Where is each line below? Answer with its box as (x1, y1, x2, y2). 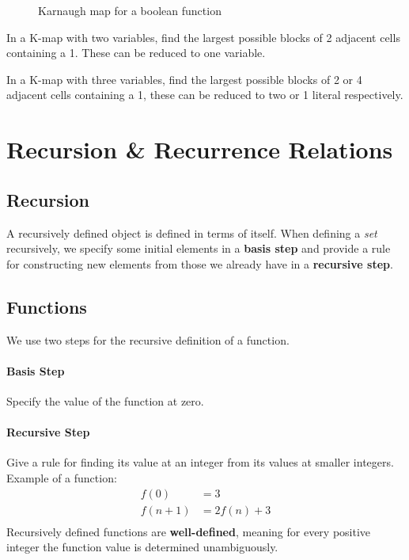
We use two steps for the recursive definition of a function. (6, 331, 290, 348)
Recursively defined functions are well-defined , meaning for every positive (6, 523, 371, 539)
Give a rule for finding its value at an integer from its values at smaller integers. (6, 454, 394, 470)
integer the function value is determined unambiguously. (6, 539, 278, 555)
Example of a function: (6, 469, 117, 486)
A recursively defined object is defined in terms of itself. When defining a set (6, 224, 377, 241)
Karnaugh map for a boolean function (38, 2, 222, 18)
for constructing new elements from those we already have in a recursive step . (6, 255, 393, 272)
